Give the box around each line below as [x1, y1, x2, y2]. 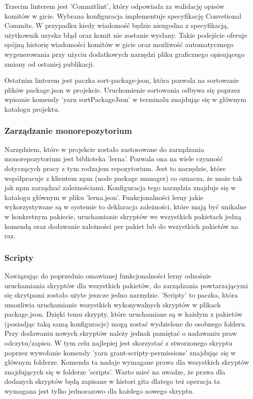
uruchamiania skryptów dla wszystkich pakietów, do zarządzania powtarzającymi [4, 280, 248, 290]
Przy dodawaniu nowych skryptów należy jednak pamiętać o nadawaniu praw [4, 328, 237, 338]
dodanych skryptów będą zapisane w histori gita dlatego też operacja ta [4, 376, 220, 386]
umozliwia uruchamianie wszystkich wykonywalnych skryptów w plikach [4, 299, 221, 309]
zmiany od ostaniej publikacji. [4, 58, 95, 69]
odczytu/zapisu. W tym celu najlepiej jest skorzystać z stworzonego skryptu [4, 338, 232, 348]
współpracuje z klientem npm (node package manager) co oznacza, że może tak [4, 173, 243, 183]
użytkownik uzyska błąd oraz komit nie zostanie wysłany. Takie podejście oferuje [4, 29, 248, 40]
